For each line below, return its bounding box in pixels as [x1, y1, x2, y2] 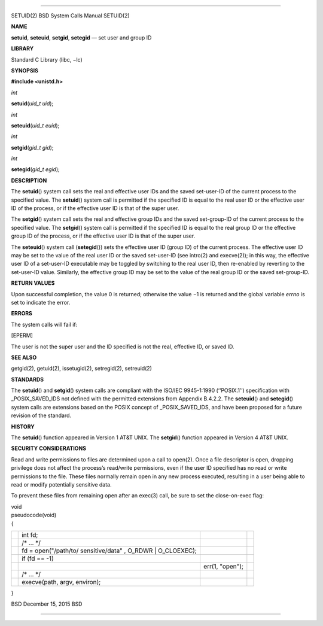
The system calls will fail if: [11, 321, 78, 328]
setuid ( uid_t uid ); [11, 100, 54, 107]
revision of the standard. [11, 412, 72, 419]
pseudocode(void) [11, 512, 57, 519]
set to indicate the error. [11, 299, 71, 306]
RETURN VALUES [11, 279, 55, 287]
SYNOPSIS [11, 66, 39, 74]
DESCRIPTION [11, 177, 47, 184]
